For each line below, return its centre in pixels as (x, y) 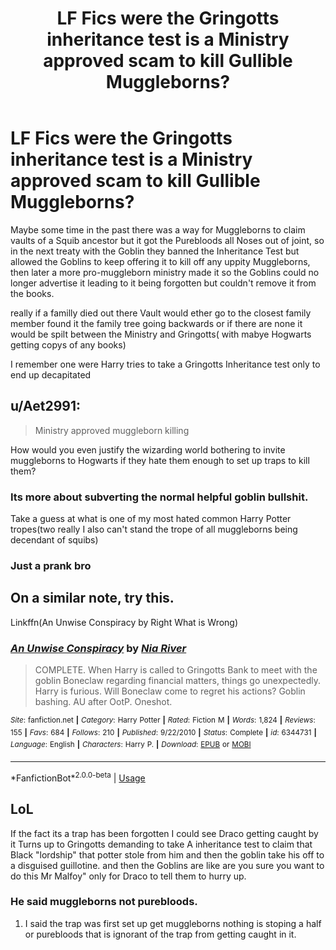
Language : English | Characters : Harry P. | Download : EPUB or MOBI (131, 745)
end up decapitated (51, 374)
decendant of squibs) (54, 540)
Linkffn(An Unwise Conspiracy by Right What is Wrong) (124, 622)
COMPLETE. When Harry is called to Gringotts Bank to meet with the (176, 670)
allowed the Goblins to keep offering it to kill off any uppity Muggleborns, (160, 261)
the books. (32, 293)
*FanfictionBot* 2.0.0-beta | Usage (78, 777)
